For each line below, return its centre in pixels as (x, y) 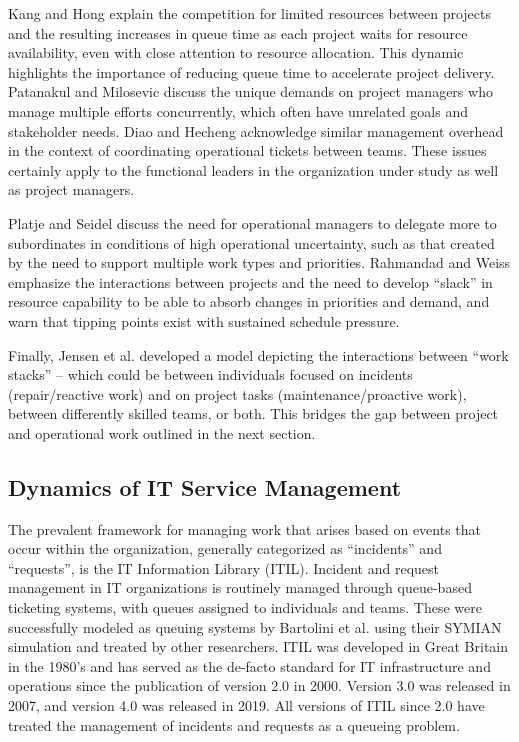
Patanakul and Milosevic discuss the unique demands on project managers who (250, 91)
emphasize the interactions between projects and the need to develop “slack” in (250, 281)
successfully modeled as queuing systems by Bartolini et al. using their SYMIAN (255, 626)
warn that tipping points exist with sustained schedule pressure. (204, 320)
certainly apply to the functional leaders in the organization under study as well (253, 169)
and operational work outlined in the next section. (162, 432)
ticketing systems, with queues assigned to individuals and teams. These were (245, 607)
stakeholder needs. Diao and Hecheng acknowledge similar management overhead (256, 130)
